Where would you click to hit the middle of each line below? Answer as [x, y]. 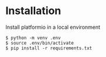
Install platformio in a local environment [53, 27]
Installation [33, 11]
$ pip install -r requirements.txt [49, 48]
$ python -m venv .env [33, 38]
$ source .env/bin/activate [40, 43]
